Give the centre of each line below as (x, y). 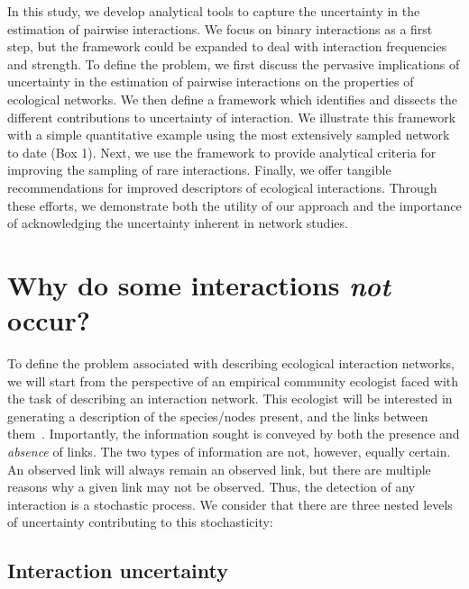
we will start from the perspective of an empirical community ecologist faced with (233, 381)
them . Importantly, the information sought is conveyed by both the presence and (234, 434)
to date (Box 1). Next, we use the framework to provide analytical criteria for (222, 152)
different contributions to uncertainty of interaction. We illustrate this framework (232, 117)
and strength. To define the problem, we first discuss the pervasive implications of (234, 63)
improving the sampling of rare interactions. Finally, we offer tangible (199, 170)
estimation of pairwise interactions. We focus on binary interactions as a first (220, 28)
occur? (49, 320)
